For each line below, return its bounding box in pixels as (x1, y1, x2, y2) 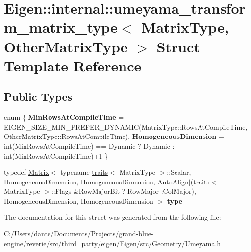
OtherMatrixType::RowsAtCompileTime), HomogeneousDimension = (4, 131, 224, 141)
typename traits (60, 167, 108, 177)
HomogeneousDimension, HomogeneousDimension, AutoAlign (4, 176, 189, 186)
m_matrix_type (4, 17, 118, 37)
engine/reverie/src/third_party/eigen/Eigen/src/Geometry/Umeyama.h (4, 238, 221, 248)
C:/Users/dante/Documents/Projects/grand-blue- (4, 229, 153, 239)
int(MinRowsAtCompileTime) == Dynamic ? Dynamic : (4, 140, 175, 151)
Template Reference (4, 55, 142, 75)
